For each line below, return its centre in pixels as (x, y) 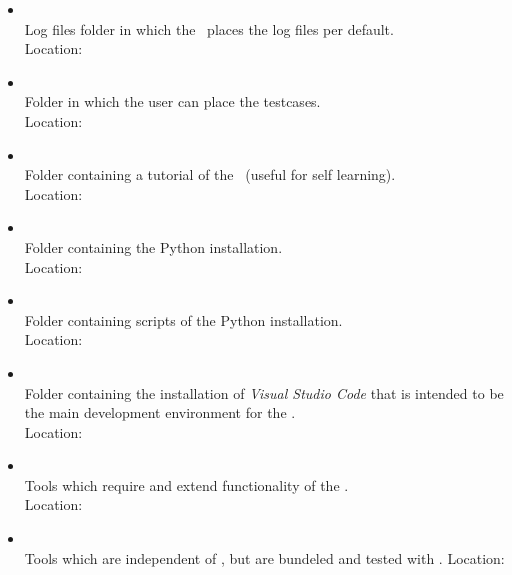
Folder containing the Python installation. (153, 246)
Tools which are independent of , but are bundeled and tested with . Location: (264, 557)
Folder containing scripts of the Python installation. (183, 319)
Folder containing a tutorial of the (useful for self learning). (210, 174)
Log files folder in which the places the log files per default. (209, 28)
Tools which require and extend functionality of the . (186, 484)
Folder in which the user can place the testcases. (172, 101)
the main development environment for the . (160, 412)
